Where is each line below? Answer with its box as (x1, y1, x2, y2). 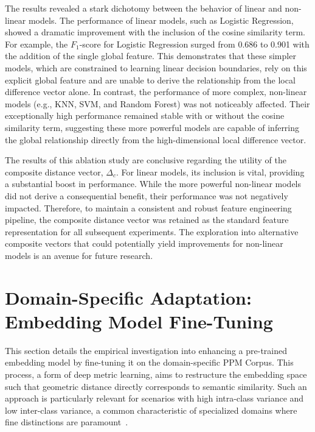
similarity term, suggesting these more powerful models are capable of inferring (5, 121, 300, 133)
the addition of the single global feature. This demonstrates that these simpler (5, 49, 296, 62)
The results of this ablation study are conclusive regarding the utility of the (5, 154, 286, 166)
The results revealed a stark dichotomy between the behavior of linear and (5, 2, 282, 14)
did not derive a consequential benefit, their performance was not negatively (5, 189, 288, 202)
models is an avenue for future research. (5, 249, 153, 261)
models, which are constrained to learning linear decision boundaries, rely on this (5, 61, 307, 74)
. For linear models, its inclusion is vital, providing (116, 165, 305, 178)
